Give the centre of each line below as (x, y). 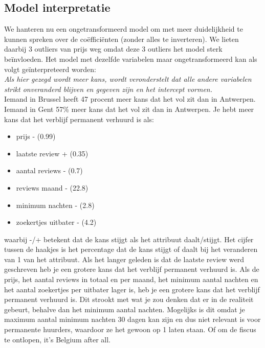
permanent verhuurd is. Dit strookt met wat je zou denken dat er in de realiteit (129, 299)
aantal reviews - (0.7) (49, 170)
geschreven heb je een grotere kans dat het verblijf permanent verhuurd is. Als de (132, 269)
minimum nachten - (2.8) (55, 205)
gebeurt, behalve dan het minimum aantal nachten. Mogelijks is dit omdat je (125, 309)
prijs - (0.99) (36, 136)
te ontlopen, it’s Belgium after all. (57, 339)
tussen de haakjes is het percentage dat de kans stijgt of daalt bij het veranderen (131, 249)
